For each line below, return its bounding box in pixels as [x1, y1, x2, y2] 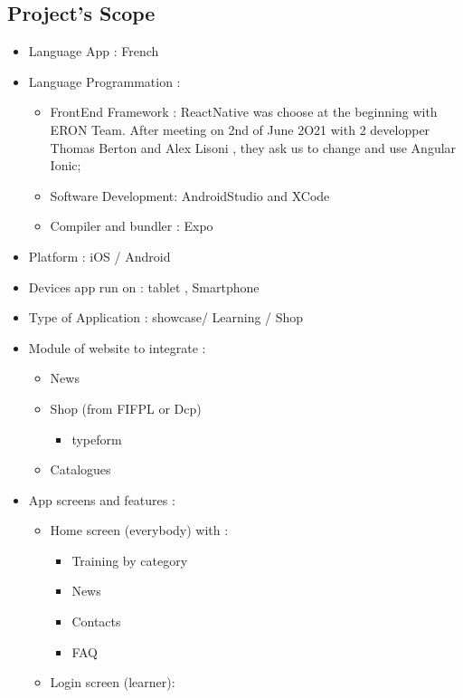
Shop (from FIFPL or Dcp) [50, 398, 202, 417]
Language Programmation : [28, 72, 181, 91]
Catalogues [50, 460, 111, 479]
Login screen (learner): [50, 673, 175, 692]
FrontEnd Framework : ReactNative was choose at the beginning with [50, 102, 438, 121]
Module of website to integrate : [28, 338, 206, 357]
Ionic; [50, 156, 81, 175]
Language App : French [28, 42, 159, 61]
